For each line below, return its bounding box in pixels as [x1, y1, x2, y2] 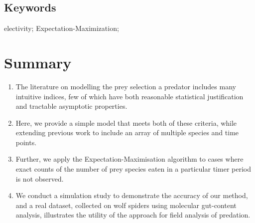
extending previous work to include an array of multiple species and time [15, 127, 239, 138]
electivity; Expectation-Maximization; [4, 23, 119, 33]
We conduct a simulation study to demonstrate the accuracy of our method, [15, 190, 248, 201]
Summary [4, 52, 72, 72]
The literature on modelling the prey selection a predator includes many [15, 81, 236, 91]
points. [15, 137, 37, 147]
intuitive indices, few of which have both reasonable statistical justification [15, 91, 244, 101]
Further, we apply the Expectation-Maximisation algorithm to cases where [15, 154, 244, 164]
